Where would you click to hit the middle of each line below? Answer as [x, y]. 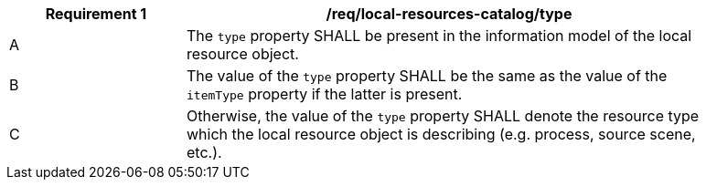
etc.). [204, 152]
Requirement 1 [96, 14]
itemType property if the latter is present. [325, 94]
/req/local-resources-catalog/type [449, 14]
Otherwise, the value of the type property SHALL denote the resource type [443, 116]
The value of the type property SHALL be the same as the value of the [427, 76]
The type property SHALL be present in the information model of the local [439, 36]
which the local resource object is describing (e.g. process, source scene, [441, 134]
